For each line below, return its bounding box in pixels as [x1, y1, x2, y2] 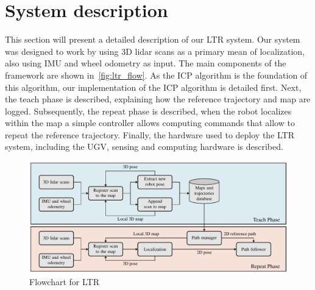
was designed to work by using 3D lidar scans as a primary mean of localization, [5, 44, 305, 57]
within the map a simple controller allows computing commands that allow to [5, 116, 295, 129]
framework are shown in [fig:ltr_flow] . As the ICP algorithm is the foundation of [5, 68, 308, 81]
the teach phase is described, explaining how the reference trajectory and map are [5, 93, 311, 105]
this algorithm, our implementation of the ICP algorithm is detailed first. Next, [5, 80, 302, 93]
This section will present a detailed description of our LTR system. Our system [5, 33, 300, 46]
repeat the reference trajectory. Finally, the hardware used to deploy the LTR [5, 128, 295, 141]
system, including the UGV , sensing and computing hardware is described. [5, 140, 283, 153]
